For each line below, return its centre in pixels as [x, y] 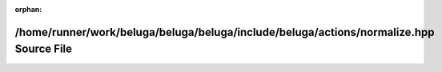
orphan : [28, 9]
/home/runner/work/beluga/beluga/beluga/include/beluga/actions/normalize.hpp [225, 32]
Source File [43, 49]
